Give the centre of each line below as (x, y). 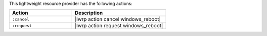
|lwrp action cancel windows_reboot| (118, 19)
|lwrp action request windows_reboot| (119, 26)
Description (89, 13)
